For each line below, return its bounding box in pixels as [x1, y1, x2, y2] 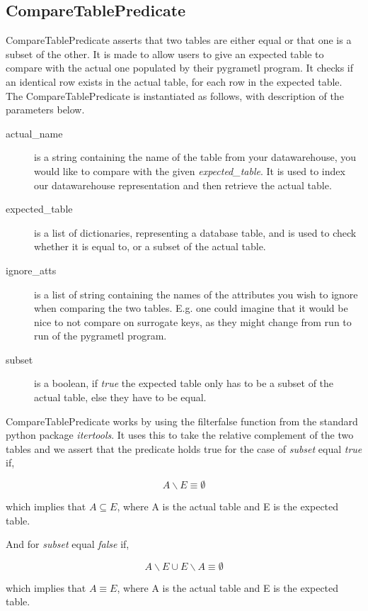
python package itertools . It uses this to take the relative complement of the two [6, 427, 354, 442]
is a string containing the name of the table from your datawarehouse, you [34, 150, 356, 164]
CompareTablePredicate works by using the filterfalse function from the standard [6, 413, 358, 428]
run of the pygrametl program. [34, 328, 167, 343]
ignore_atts [6, 262, 57, 277]
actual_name [6, 125, 63, 140]
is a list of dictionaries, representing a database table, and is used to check [34, 225, 357, 240]
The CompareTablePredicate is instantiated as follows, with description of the [6, 88, 344, 103]
